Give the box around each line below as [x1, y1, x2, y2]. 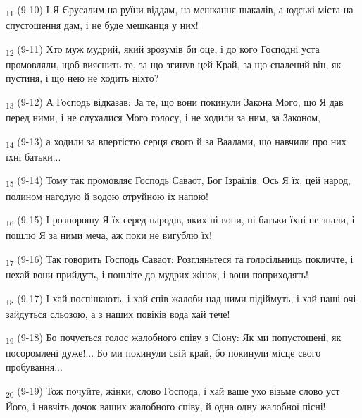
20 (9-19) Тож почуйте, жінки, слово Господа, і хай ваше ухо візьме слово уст [6, 383, 340, 400]
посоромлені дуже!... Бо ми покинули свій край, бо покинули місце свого [6, 345, 321, 360]
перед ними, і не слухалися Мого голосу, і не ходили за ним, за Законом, [6, 110, 321, 125]
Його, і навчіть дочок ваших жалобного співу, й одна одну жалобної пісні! [6, 398, 326, 413]
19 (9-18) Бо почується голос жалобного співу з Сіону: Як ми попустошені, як [6, 330, 342, 347]
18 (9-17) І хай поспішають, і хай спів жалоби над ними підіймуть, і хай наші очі [6, 290, 356, 307]
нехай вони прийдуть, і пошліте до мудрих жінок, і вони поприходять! [6, 267, 308, 282]
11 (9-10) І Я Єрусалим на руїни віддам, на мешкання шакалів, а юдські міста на [6, 2, 354, 18]
